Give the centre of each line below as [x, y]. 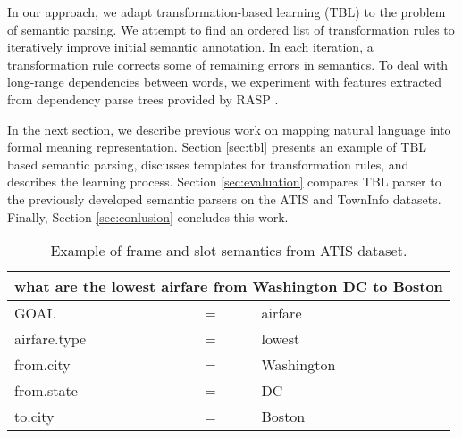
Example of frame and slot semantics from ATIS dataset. [229, 251]
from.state [46, 391]
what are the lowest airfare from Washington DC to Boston [229, 286]
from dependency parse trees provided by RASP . [143, 99]
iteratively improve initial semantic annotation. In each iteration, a [190, 47]
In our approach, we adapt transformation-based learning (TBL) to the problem [227, 12]
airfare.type [50, 339]
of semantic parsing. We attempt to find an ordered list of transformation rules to [231, 29]
